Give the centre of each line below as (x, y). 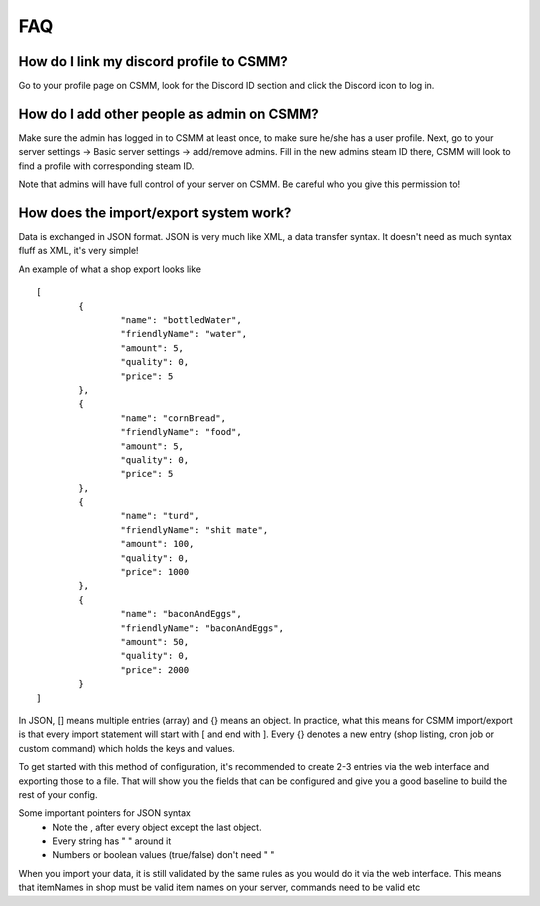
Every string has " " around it (112, 841)
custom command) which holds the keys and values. (126, 748)
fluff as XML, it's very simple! (78, 251)
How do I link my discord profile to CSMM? (153, 61)
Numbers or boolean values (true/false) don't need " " (163, 855)
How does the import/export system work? (155, 212)
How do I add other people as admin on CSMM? (168, 113)
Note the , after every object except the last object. (157, 827)
